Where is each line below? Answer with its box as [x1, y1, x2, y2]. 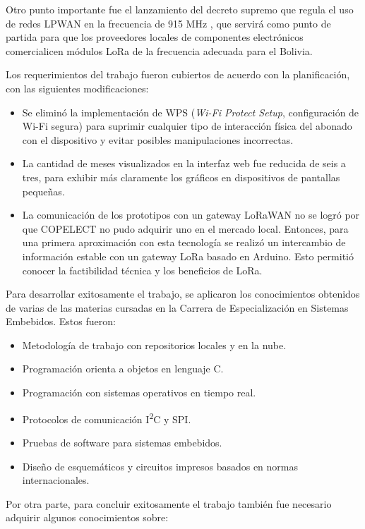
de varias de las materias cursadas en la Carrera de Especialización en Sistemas [6, 300, 349, 315]
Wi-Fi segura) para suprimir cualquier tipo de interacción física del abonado [22, 118, 352, 133]
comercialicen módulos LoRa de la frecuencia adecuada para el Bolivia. [6, 43, 313, 58]
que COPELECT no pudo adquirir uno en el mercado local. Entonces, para [22, 221, 349, 236]
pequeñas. [22, 183, 65, 198]
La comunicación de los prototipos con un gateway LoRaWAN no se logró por [22, 207, 360, 222]
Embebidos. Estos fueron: [6, 314, 116, 329]
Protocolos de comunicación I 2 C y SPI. [22, 409, 191, 426]
